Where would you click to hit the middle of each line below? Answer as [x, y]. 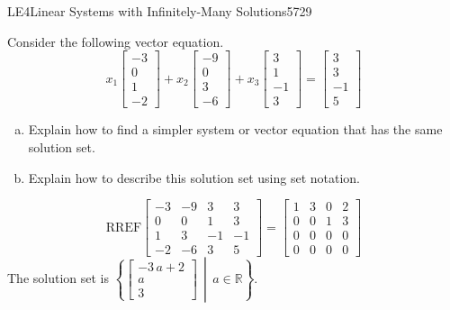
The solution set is [58, 278]
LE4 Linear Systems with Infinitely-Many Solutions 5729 [160, 11]
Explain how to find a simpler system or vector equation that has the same [235, 129]
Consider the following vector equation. [116, 41]
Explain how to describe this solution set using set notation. [194, 177]
